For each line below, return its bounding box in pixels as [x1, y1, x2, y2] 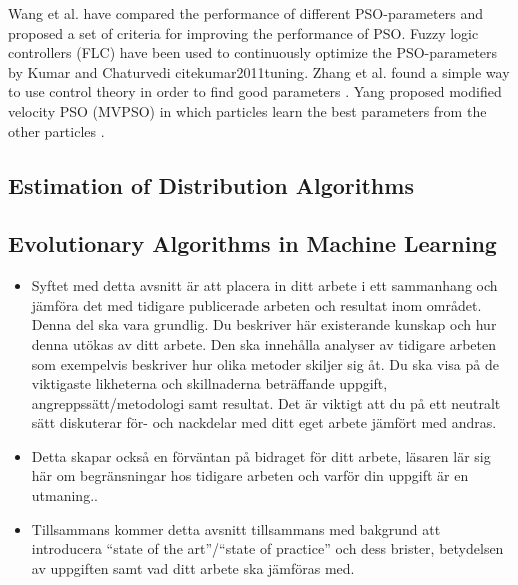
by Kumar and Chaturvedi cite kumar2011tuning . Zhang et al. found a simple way [8, 61, 510, 82]
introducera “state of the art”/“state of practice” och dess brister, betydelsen [31, 538, 504, 559]
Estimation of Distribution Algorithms [8, 169, 414, 200]
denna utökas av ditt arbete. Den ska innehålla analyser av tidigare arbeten [31, 333, 496, 354]
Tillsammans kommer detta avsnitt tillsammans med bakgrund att [31, 518, 441, 539]
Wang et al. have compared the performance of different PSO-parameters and [8, 3, 483, 23]
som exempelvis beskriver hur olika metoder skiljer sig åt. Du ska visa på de [31, 353, 499, 374]
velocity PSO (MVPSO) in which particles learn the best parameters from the [8, 100, 487, 121]
